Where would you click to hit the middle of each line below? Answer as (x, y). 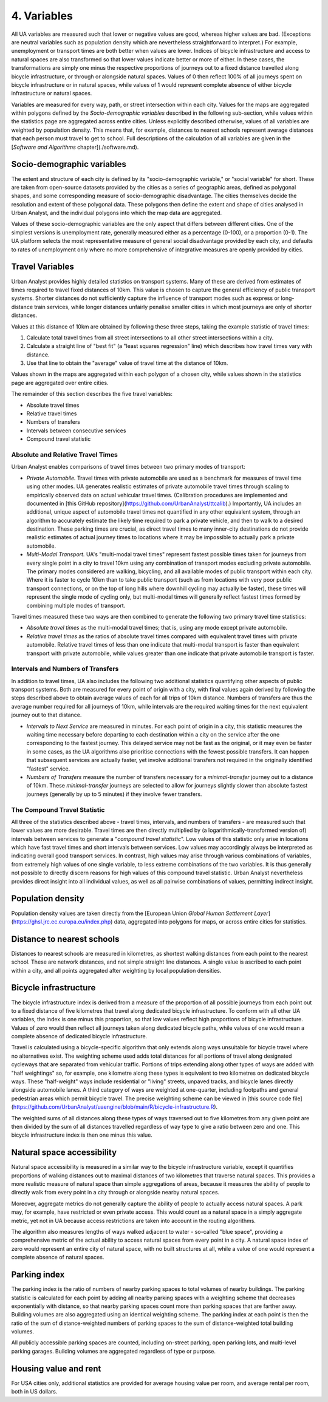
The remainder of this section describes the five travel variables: (92, 394)
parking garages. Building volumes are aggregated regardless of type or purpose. (113, 1351)
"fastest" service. (48, 769)
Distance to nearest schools (65, 939)
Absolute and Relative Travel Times (64, 454)
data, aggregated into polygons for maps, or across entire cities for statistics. (210, 921)
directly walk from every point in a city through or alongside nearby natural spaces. (115, 1193)
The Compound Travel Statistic (58, 809)
